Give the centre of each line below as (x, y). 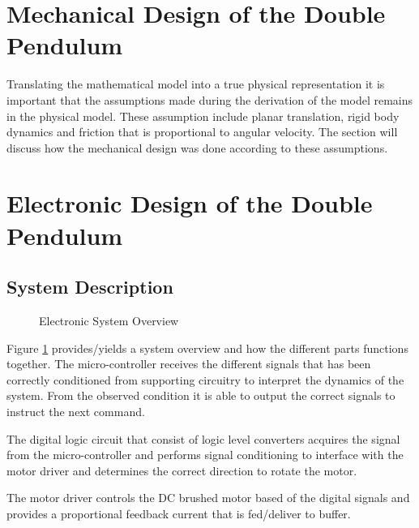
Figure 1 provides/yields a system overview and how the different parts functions (207, 348)
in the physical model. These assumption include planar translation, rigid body (203, 116)
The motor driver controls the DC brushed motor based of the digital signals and (208, 498)
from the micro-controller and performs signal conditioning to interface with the (205, 455)
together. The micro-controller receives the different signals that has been (189, 364)
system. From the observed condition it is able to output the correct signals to (201, 395)
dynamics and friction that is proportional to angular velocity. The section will (202, 132)
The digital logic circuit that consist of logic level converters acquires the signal (203, 438)
